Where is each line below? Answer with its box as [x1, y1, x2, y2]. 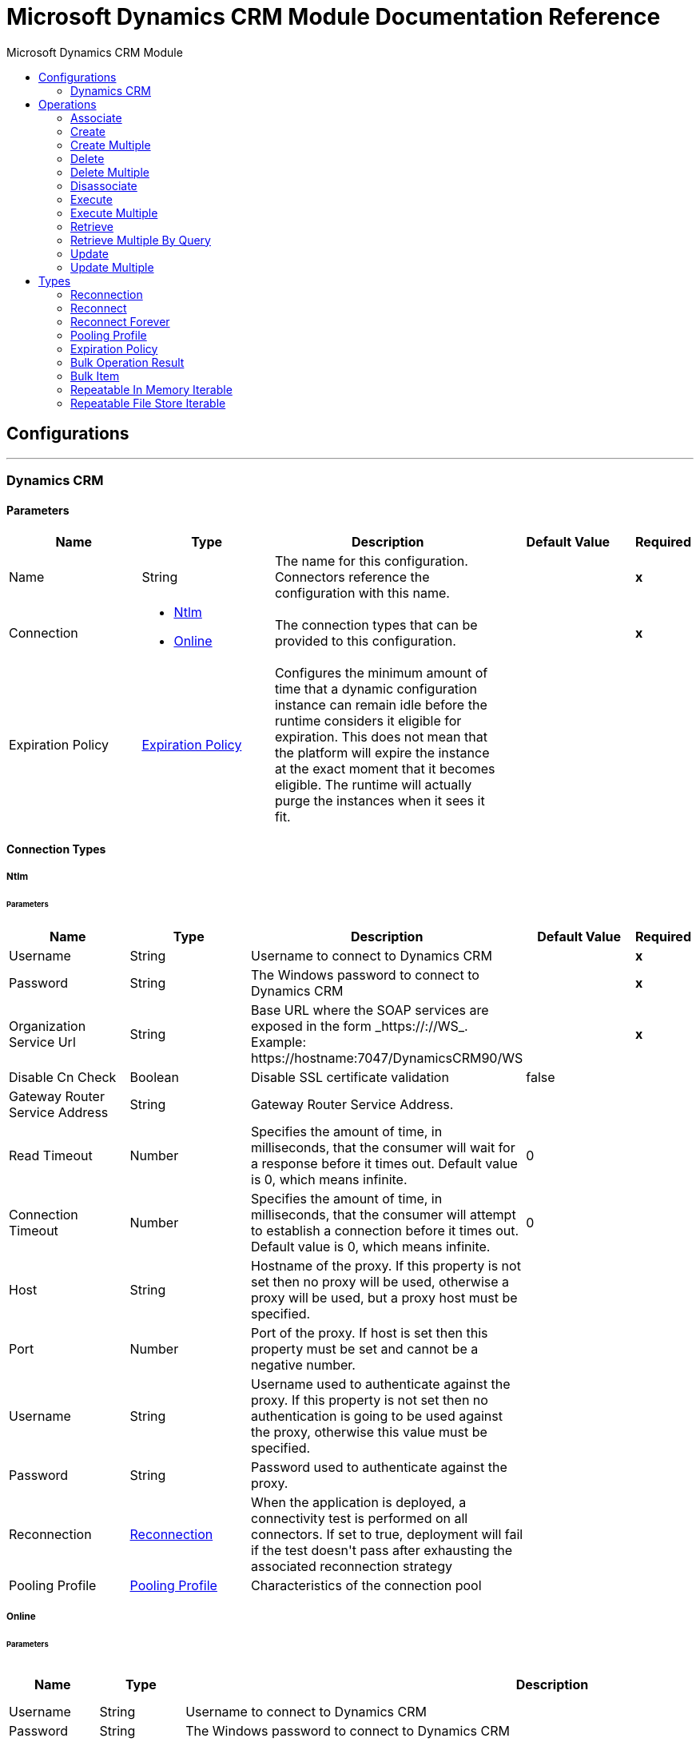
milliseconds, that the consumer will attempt [251, 1206, 516, 1223]
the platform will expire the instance [274, 745, 490, 762]
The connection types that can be [274, 617, 478, 634]
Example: [251, 1033, 306, 1050]
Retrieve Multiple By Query [70, 233, 211, 247]
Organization [9, 1017, 86, 1034]
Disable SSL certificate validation [251, 1068, 449, 1085]
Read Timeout [9, 1147, 93, 1163]
